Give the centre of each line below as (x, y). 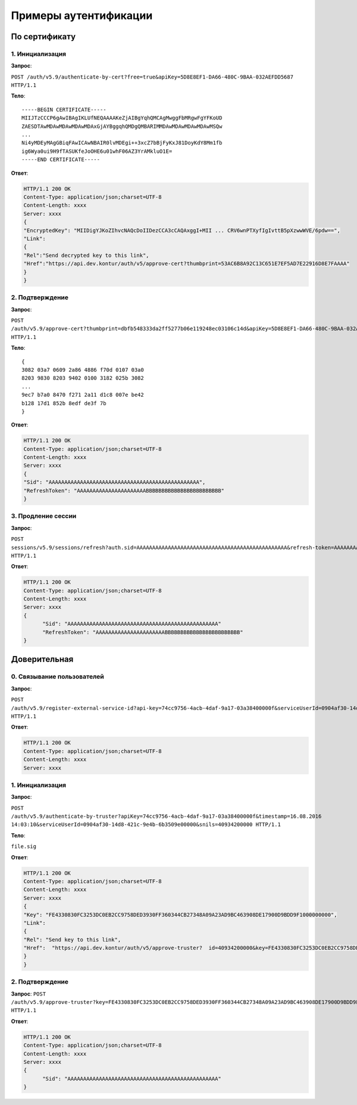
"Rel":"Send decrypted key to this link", (86, 255)
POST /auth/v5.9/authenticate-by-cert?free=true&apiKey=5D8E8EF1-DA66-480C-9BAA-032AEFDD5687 (152, 77)
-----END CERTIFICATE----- (61, 160)
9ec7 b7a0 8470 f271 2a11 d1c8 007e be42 (83, 395)
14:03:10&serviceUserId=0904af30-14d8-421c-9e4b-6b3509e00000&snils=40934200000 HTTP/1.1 (146, 825)
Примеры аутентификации (82, 15)
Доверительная (42, 659)
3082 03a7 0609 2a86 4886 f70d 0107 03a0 (83, 370)
